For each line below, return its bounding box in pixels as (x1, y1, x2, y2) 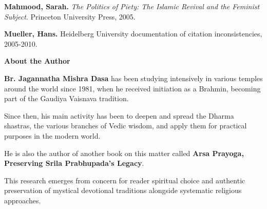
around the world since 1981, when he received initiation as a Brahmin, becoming (4, 83, 261, 93)
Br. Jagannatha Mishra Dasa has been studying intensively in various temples (4, 72, 263, 83)
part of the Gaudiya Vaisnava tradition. (4, 93, 129, 104)
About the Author (4, 55, 70, 66)
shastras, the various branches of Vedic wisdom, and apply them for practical (4, 120, 247, 131)
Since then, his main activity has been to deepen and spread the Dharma (4, 110, 234, 121)
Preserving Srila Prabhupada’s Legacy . (4, 158, 144, 168)
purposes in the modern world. (4, 130, 101, 141)
